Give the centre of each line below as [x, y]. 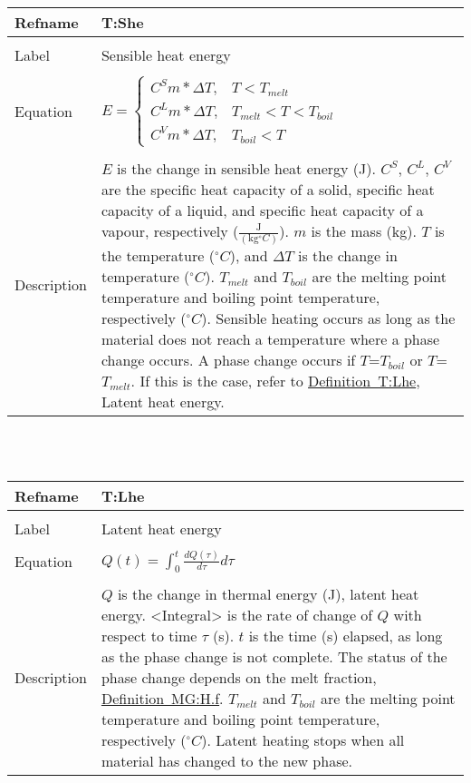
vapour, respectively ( [170, 230]
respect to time [149, 635]
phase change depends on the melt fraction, [239, 677]
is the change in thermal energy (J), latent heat [268, 593]
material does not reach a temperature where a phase [270, 338]
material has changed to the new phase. [227, 760]
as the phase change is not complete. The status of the [274, 656]
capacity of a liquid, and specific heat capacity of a [262, 210]
